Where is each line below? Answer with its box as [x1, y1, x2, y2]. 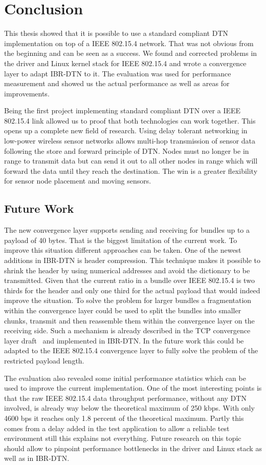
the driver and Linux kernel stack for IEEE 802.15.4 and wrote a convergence [4, 57, 247, 68]
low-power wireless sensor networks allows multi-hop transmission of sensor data [4, 135, 256, 146]
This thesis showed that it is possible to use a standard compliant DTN [4, 28, 229, 38]
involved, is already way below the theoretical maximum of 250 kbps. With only [4, 402, 255, 413]
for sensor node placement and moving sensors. [4, 175, 151, 186]
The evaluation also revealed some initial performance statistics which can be [4, 372, 246, 383]
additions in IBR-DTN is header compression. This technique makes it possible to [4, 255, 260, 266]
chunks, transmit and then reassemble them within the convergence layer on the [4, 315, 255, 326]
